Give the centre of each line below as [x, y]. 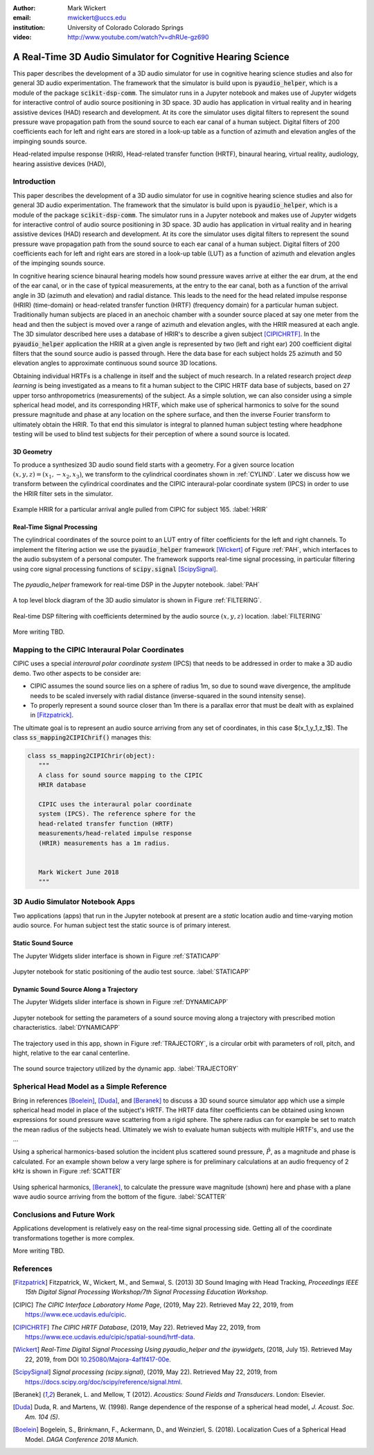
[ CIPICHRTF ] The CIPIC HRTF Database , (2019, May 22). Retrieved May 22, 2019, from [137, 1327]
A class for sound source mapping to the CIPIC [121, 775]
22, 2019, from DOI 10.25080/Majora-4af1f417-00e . [98, 1359]
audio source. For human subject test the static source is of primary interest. [122, 925]
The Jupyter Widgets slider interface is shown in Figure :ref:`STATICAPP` [117, 956]
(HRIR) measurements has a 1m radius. [104, 843]
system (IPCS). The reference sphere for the [117, 814]
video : [22, 37]
